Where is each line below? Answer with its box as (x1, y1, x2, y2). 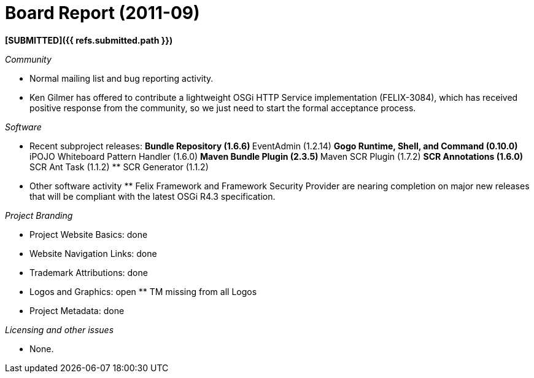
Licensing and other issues (5, 324, 114, 335)
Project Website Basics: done (29, 229, 148, 240)
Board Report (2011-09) (5, 2, 200, 23)
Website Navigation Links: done (29, 248, 157, 259)
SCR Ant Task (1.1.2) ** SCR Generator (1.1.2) (29, 161, 209, 172)
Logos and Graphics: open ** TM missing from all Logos (29, 286, 257, 297)
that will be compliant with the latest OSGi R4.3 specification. (29, 191, 276, 202)
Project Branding (5, 210, 73, 221)
